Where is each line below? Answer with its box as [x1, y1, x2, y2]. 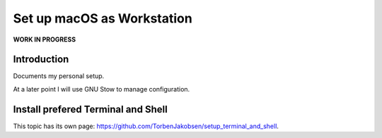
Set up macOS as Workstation [13, 11, 192, 26]
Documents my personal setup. [13, 72, 105, 80]
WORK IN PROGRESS [13, 35, 76, 44]
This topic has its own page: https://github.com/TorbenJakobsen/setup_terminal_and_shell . [13, 122, 279, 130]
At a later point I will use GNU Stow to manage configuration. [13, 84, 190, 93]
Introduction [13, 54, 69, 65]
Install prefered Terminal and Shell [13, 103, 168, 115]
